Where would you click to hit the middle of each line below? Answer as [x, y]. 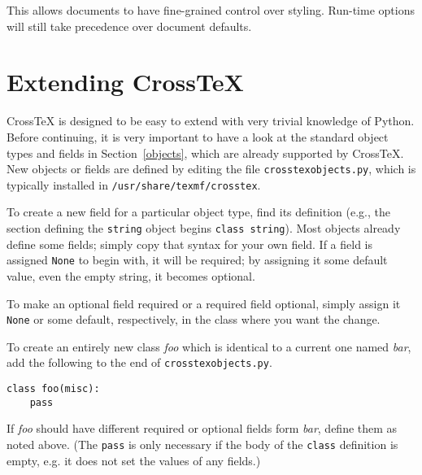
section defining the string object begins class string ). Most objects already [204, 228]
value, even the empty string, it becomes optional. [131, 275]
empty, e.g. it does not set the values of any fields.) [134, 460]
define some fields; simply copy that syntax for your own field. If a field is [190, 244]
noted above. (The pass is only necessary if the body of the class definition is [202, 444]
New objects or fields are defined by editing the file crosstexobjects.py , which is [211, 169]
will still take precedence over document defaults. [129, 26]
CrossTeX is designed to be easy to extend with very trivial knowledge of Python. [211, 121]
